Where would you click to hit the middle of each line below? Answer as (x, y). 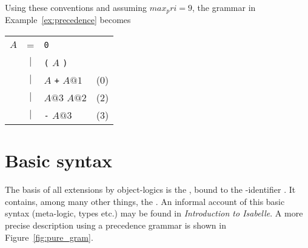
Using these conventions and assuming (76, 7)
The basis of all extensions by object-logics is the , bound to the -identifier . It (150, 189)
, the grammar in (224, 7)
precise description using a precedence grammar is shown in (115, 225)
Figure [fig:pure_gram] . (49, 237)
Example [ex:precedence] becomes (68, 20)
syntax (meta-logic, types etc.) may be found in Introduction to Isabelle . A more (154, 213)
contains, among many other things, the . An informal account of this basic (145, 201)
